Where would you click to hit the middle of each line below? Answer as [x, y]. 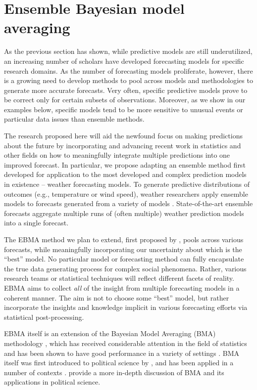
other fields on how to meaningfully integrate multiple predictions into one [117, 155]
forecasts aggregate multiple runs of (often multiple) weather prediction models [124, 213]
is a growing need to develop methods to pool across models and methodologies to [128, 80]
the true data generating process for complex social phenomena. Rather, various [125, 268]
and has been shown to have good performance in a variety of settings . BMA [122, 353]
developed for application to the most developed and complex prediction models [125, 174]
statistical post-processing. [44, 317]
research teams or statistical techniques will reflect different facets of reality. [119, 278]
